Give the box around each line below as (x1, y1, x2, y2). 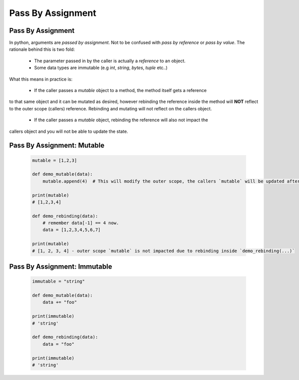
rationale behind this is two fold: (9, 46, 75, 52)
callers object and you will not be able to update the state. (9, 128, 128, 134)
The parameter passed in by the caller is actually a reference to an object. (34, 58, 186, 64)
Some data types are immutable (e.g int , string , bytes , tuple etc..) (34, 65, 168, 71)
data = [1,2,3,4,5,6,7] (42, 227, 101, 233)
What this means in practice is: (9, 76, 73, 82)
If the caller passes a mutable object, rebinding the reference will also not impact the (34, 117, 208, 123)
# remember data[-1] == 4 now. (42, 220, 119, 226)
